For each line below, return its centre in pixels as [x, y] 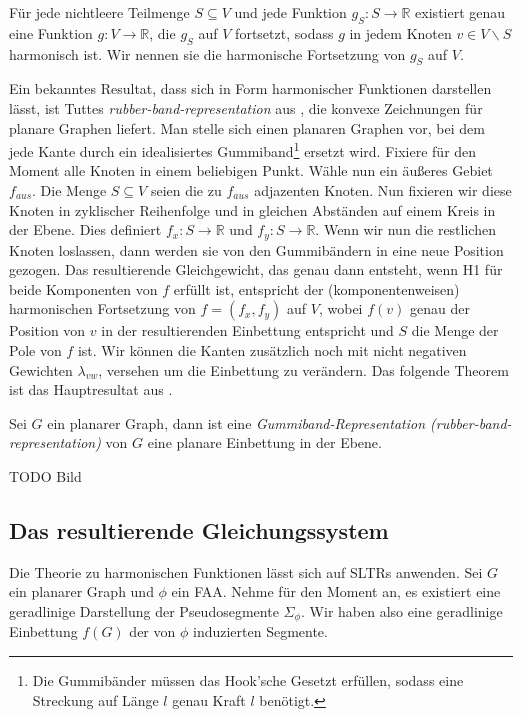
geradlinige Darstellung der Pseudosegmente [144, 610]
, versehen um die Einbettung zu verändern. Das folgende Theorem [303, 369]
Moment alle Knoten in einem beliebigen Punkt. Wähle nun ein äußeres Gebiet [251, 170]
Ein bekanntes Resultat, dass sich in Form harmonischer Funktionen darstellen [250, 88]
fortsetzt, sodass [284, 32]
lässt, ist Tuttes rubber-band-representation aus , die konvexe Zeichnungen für [246, 107]
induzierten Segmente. [260, 631]
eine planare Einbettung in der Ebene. [264, 442]
